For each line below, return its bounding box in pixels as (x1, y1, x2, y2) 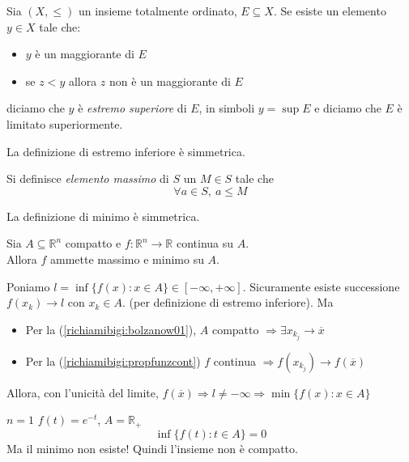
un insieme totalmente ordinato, (78, 2, 237, 19)
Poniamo (6, 278, 50, 295)
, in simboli (198, 100, 255, 117)
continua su (176, 235, 234, 252)
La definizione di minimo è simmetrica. (6, 207, 200, 224)
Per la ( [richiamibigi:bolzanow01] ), (25, 320, 197, 337)
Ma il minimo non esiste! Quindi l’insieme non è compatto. (6, 439, 298, 456)
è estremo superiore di (78, 100, 187, 117)
